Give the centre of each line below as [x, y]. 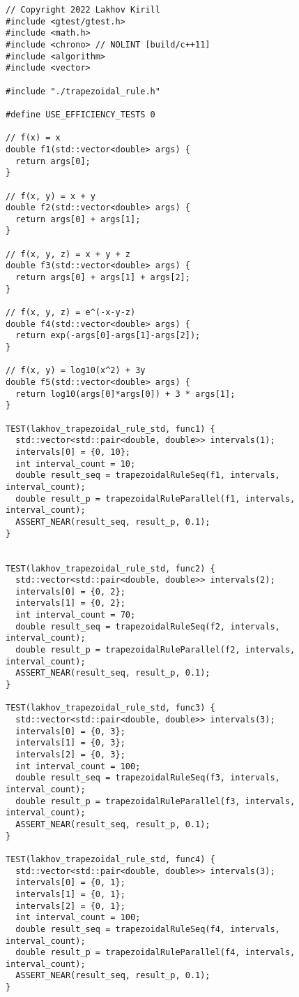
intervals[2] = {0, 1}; [70, 906]
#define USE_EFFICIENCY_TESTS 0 [80, 114]
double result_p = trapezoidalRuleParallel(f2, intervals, [155, 650]
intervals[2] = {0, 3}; [70, 755]
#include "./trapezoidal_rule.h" [83, 91]
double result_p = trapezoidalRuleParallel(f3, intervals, [155, 801]
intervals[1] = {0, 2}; [70, 603]
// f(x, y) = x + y [51, 196]
